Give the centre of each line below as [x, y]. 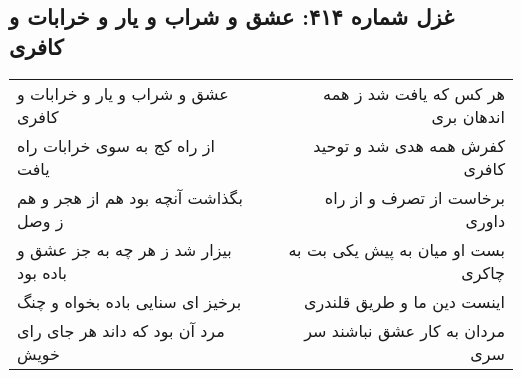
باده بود [42, 272]
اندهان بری [468, 116]
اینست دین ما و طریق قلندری [404, 301]
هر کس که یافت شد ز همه [414, 93]
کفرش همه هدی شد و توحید [409, 145]
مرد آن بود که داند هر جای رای [121, 330]
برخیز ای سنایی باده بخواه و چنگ [129, 301]
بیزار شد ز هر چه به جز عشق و [124, 249]
